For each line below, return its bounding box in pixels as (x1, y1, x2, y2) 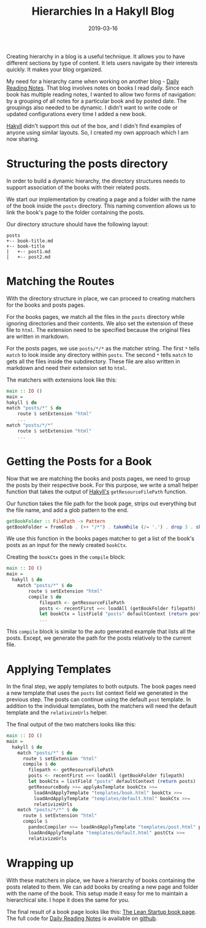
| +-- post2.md (6, 254, 51, 260)
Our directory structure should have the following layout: (6, 220, 149, 228)
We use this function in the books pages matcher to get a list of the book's (6, 535, 195, 542)
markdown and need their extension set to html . (6, 364, 128, 371)
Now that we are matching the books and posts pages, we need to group (6, 474, 191, 482)
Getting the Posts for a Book (6, 454, 152, 468)
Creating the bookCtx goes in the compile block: (6, 553, 126, 560)
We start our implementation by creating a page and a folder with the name (6, 195, 196, 203)
